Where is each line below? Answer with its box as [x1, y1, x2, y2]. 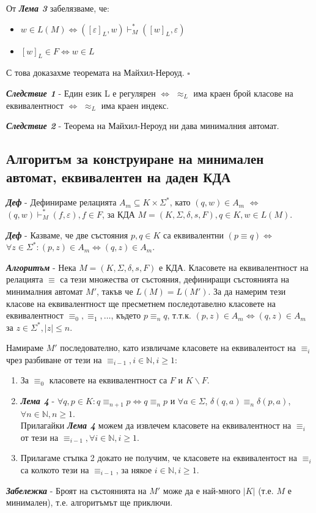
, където [111, 309, 141, 322]
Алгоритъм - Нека [6, 260, 76, 273]
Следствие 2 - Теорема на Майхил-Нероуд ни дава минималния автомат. [6, 119, 279, 132]
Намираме [6, 341, 43, 354]
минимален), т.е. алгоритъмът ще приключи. [6, 496, 173, 509]
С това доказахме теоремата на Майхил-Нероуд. [6, 66, 185, 79]
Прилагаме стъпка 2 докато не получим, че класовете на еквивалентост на [20, 451, 298, 464]
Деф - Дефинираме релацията [6, 196, 117, 209]
